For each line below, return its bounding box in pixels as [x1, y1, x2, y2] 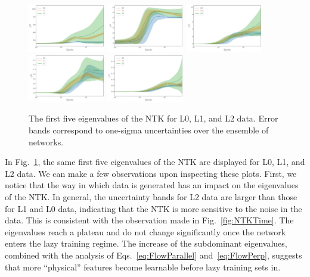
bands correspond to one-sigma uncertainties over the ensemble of [29, 124, 269, 136]
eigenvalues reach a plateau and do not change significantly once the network [5, 225, 286, 238]
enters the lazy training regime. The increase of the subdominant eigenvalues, [5, 237, 287, 250]
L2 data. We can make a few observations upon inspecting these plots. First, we [5, 167, 297, 179]
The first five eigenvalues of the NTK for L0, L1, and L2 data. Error [29, 112, 278, 125]
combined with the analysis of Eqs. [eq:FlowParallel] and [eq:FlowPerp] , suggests [5, 248, 302, 261]
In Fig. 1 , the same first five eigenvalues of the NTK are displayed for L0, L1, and [5, 155, 305, 168]
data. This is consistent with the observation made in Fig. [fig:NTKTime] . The [5, 214, 294, 226]
